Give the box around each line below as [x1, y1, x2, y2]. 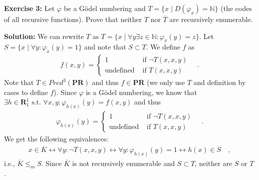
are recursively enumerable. [169, 14, 253, 24]
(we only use [147, 77, 185, 87]
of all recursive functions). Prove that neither [4, 14, 142, 24]
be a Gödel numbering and [63, 3, 146, 13]
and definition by [194, 77, 246, 87]
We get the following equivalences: [4, 133, 109, 144]
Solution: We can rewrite [4, 30, 84, 41]
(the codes [221, 3, 252, 13]
